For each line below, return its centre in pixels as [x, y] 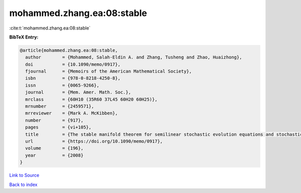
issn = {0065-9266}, [62, 85]
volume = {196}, [54, 148]
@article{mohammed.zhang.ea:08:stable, [69, 50]
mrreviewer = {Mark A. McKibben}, [71, 113]
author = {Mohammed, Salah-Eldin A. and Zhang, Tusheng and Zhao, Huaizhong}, [134, 57]
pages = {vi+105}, [58, 127]
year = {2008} [54, 155]
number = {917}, [54, 120]
